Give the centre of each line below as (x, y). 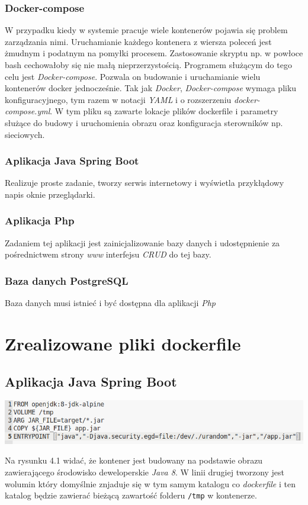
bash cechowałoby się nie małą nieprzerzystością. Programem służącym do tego (148, 65)
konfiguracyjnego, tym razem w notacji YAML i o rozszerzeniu (118, 99)
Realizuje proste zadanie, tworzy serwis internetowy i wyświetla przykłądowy (145, 183)
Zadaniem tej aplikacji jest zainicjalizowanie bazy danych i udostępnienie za (142, 242)
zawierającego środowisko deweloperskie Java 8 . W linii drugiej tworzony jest (145, 472)
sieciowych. (25, 134)
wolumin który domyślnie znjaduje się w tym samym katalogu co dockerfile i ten (150, 483)
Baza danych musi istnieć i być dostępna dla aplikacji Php (110, 303)
